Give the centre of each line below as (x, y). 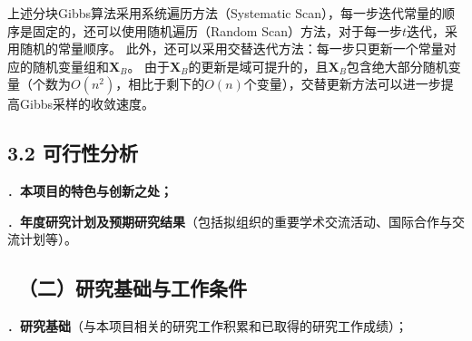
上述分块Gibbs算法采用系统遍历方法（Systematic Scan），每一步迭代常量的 (225, 13)
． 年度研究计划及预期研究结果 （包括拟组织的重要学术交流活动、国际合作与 (230, 221)
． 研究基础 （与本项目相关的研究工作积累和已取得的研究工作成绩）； (207, 326)
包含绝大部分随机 (397, 66)
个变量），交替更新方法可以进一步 (342, 84)
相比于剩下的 (167, 84)
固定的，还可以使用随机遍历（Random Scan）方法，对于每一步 (217, 30)
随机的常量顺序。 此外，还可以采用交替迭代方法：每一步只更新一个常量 (231, 49)
